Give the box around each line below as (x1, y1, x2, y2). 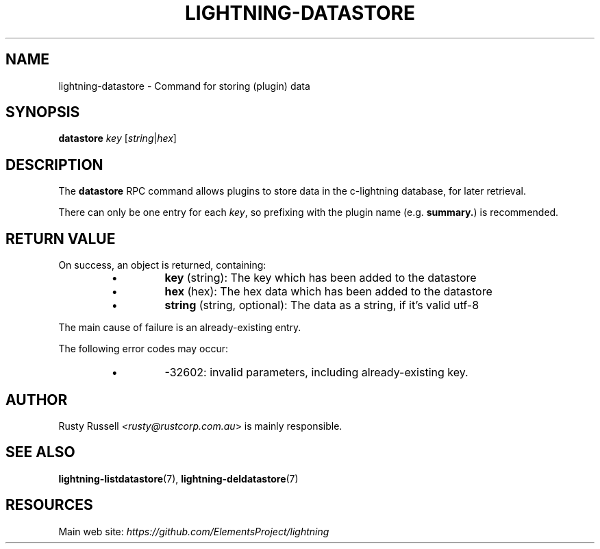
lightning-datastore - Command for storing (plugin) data (58, 80, 310, 92)
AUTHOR (5, 391, 68, 408)
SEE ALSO (5, 443, 75, 461)
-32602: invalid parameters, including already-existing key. (164, 365, 468, 380)
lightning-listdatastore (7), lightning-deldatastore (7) (58, 472, 299, 485)
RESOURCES (5, 496, 93, 514)
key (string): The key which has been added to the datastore (164, 271, 477, 285)
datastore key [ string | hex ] (58, 132, 177, 145)
